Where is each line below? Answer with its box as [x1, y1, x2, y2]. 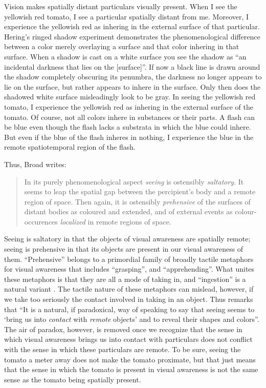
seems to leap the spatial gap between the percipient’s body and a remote [24, 186, 256, 197]
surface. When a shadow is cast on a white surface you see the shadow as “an [4, 51, 247, 62]
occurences [24, 216, 58, 227]
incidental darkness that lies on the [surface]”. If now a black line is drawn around [4, 61, 260, 72]
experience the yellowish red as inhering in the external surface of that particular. [4, 21, 260, 32]
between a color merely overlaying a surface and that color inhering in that [4, 41, 239, 52]
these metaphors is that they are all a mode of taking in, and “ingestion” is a [4, 273, 246, 284]
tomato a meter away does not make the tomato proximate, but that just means [4, 354, 256, 364]
